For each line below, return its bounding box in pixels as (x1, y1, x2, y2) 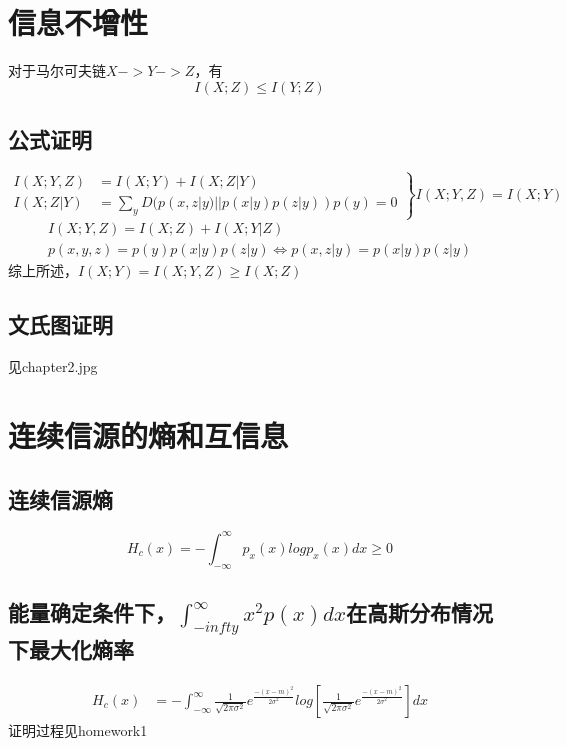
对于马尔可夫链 (8, 60, 106, 81)
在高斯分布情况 (346, 597, 493, 628)
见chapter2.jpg (8, 356, 98, 377)
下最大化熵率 (8, 634, 134, 665)
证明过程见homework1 (8, 720, 148, 741)
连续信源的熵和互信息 (8, 414, 289, 455)
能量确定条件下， (8, 597, 176, 628)
